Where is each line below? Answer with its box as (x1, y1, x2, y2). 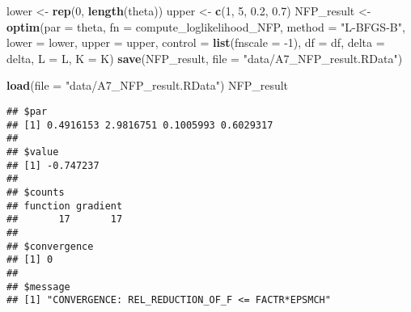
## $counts (6, 186, 65, 198)
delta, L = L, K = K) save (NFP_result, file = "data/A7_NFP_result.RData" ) (6, 49, 403, 66)
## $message (6, 280, 70, 293)
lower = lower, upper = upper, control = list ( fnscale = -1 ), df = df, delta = (6, 34, 385, 51)
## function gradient (6, 200, 123, 212)
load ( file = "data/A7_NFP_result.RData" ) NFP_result (6, 77, 289, 94)
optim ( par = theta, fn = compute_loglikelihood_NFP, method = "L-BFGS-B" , (6, 18, 405, 35)
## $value (6, 145, 59, 158)
